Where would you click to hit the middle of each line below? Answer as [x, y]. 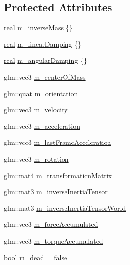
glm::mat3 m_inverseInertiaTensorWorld [65, 208]
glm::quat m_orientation [41, 93]
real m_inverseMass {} [38, 28]
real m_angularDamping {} [45, 60]
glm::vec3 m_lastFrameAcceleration [58, 142]
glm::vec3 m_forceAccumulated [51, 224]
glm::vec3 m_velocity [36, 110]
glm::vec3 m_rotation [36, 158]
